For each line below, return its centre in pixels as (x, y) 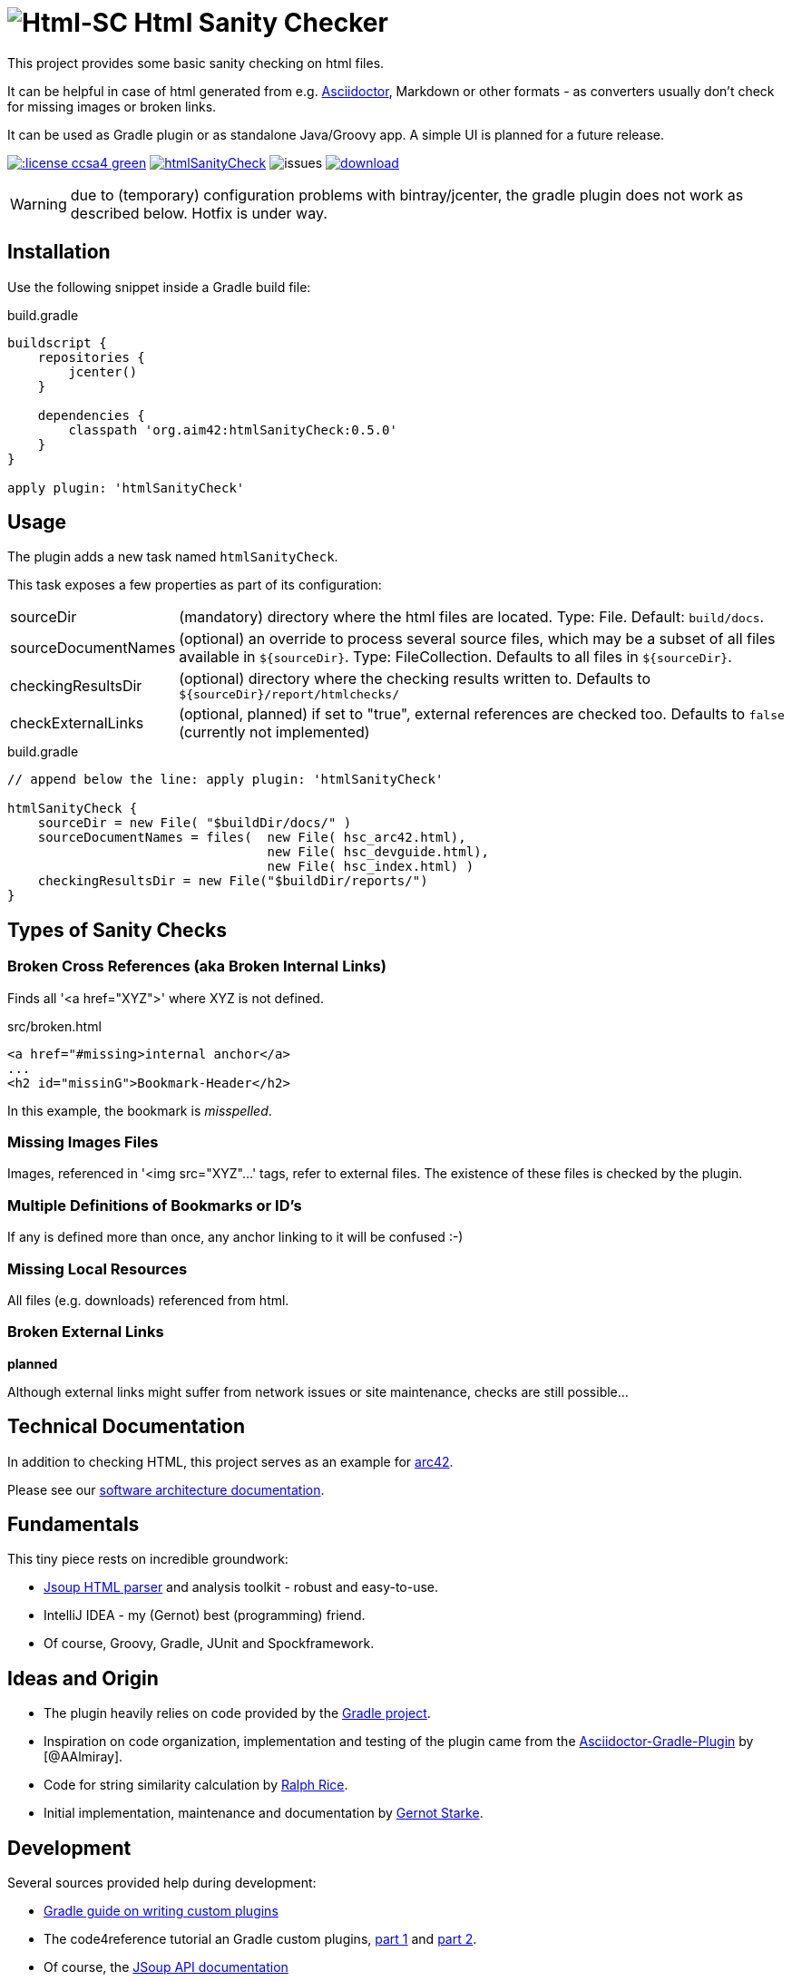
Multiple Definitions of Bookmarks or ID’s (155, 1205)
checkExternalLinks (77, 723)
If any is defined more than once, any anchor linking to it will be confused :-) (235, 1237)
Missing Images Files (83, 1142)
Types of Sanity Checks (117, 930)
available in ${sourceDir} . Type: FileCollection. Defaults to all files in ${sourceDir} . (455, 657)
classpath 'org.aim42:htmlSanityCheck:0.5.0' (233, 429)
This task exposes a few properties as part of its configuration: (195, 585)
